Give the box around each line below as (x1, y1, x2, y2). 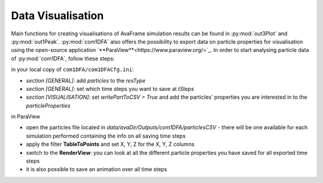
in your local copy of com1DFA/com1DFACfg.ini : (11, 66, 134, 73)
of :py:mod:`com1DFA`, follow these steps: (11, 54, 115, 62)
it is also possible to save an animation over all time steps (26, 166, 167, 173)
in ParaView (11, 113, 41, 120)
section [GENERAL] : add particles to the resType (26, 77, 146, 84)
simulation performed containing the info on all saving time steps (26, 132, 186, 139)
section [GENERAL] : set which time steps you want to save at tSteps (26, 85, 194, 92)
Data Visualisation (11, 9, 104, 22)
